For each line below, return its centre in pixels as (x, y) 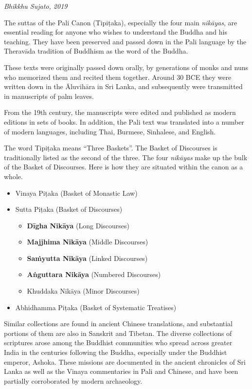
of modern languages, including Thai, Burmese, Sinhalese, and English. (110, 131)
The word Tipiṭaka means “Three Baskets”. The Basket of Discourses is (111, 148)
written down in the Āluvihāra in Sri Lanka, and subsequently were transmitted (123, 86)
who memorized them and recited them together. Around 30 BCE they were (118, 77)
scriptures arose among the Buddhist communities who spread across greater (118, 343)
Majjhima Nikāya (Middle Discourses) (88, 242)
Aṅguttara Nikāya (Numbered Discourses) (94, 274)
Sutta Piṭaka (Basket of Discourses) (69, 209)
